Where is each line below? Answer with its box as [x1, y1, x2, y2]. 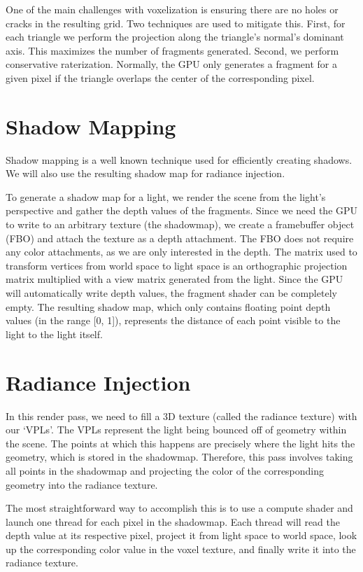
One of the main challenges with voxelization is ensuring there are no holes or [6, 2, 339, 16]
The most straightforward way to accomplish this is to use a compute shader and [6, 501, 353, 515]
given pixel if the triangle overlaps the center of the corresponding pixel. [6, 70, 315, 85]
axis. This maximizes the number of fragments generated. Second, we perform [6, 43, 339, 57]
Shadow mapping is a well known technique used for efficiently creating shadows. [6, 152, 353, 167]
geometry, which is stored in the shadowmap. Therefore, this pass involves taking [6, 449, 353, 464]
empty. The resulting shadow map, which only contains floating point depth [6, 299, 331, 314]
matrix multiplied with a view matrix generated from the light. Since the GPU [6, 272, 343, 286]
